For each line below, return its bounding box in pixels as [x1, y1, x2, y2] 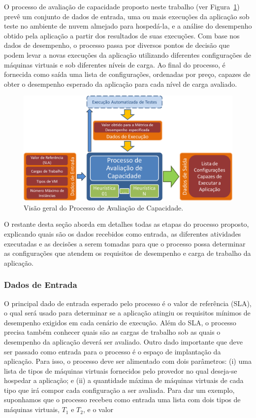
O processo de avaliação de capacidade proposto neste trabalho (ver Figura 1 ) [4, 1, 240, 11]
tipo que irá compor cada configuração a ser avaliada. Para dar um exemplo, [4, 384, 235, 395]
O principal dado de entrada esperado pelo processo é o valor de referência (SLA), [4, 298, 252, 308]
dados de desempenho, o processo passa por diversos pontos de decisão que [4, 40, 230, 50]
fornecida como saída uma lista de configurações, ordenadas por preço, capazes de [4, 69, 251, 79]
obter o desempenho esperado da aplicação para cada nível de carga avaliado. [4, 78, 237, 89]
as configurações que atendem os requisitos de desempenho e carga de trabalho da [4, 248, 251, 258]
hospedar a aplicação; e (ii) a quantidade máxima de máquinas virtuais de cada [4, 375, 244, 385]
